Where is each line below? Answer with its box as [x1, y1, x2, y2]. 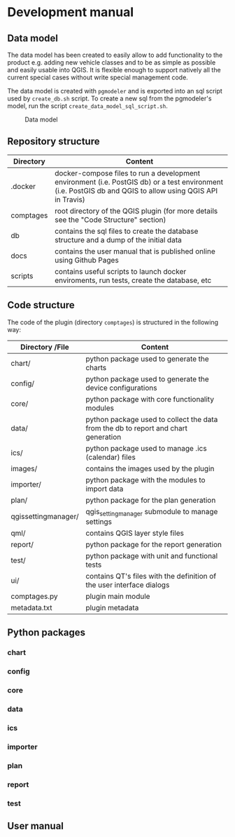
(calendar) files [85, 452, 136, 462]
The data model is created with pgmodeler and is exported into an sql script [7, 87, 222, 95]
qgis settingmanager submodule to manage [85, 506, 218, 518]
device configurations [85, 383, 157, 393]
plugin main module [85, 591, 150, 601]
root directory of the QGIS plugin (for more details [55, 206, 218, 216]
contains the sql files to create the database [55, 226, 199, 236]
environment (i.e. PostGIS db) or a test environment [55, 177, 224, 187]
